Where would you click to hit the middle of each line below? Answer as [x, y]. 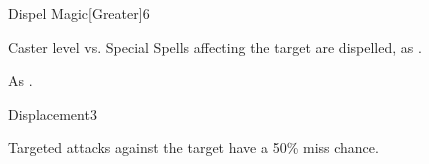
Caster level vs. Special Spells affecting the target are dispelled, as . [215, 46]
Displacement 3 [52, 113]
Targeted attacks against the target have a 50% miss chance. [193, 147]
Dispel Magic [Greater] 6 [79, 13]
